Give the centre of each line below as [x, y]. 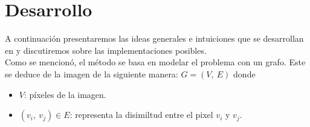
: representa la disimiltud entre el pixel [141, 115]
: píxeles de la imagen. [65, 94]
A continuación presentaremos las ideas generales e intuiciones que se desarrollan [154, 38]
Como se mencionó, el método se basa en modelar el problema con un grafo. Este [155, 62]
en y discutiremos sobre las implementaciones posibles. [106, 50]
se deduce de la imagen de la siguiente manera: [92, 73]
